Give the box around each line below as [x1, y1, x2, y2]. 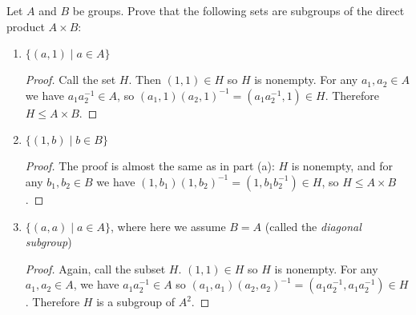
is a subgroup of [96, 293, 175, 310]
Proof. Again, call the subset [25, 260, 166, 277]
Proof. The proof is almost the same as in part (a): [25, 157, 275, 174]
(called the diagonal [265, 217, 361, 234]
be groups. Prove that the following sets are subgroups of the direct [72, 2, 405, 18]
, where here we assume [110, 217, 226, 234]
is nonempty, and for [291, 157, 393, 174]
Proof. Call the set [25, 71, 116, 88]
